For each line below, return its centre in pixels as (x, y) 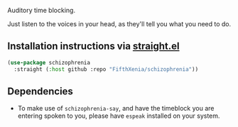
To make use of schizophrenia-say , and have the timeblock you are (116, 109)
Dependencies (40, 91)
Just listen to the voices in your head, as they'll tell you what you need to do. (119, 24)
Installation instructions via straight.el (93, 46)
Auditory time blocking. (42, 10)
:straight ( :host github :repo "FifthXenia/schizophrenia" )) (106, 69)
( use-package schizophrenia (49, 62)
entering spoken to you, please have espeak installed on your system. (119, 116)
